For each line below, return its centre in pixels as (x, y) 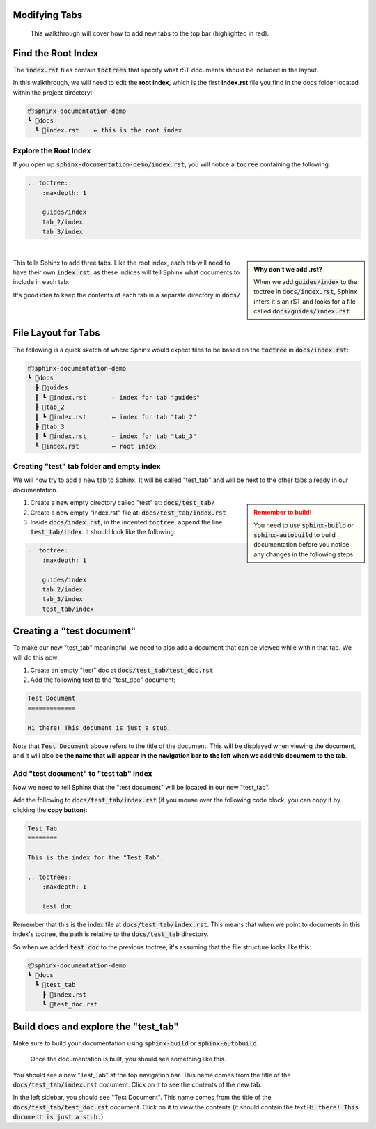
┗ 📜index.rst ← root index (96, 446)
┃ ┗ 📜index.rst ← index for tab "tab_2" (116, 417)
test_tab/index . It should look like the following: (103, 532)
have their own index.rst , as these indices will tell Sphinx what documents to (126, 272)
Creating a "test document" (74, 631)
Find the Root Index (56, 53)
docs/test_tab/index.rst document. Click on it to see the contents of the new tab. (138, 1084)
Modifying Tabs (48, 15)
